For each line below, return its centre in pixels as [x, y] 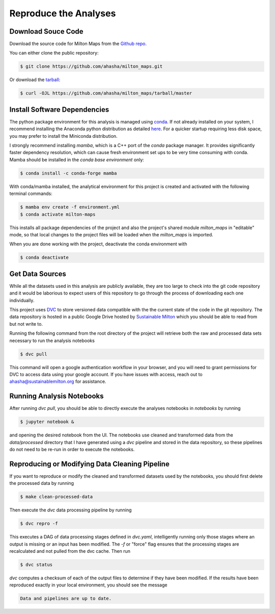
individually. [22, 300]
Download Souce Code [46, 31]
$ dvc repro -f [39, 524]
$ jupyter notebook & [47, 422]
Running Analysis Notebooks [57, 396]
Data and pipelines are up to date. [66, 599]
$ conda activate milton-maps [58, 214]
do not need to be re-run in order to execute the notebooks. [72, 449]
